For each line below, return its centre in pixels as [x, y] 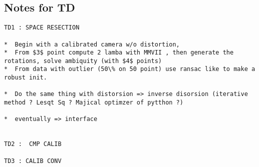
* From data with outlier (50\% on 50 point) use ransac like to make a [130, 69]
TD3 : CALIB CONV [33, 161]
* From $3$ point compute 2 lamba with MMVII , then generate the [119, 53]
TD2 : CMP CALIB [33, 144]
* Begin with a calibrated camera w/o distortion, [92, 44]
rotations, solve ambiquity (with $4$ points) [83, 61]
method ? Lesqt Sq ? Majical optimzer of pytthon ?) [94, 103]
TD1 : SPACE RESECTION [42, 28]
